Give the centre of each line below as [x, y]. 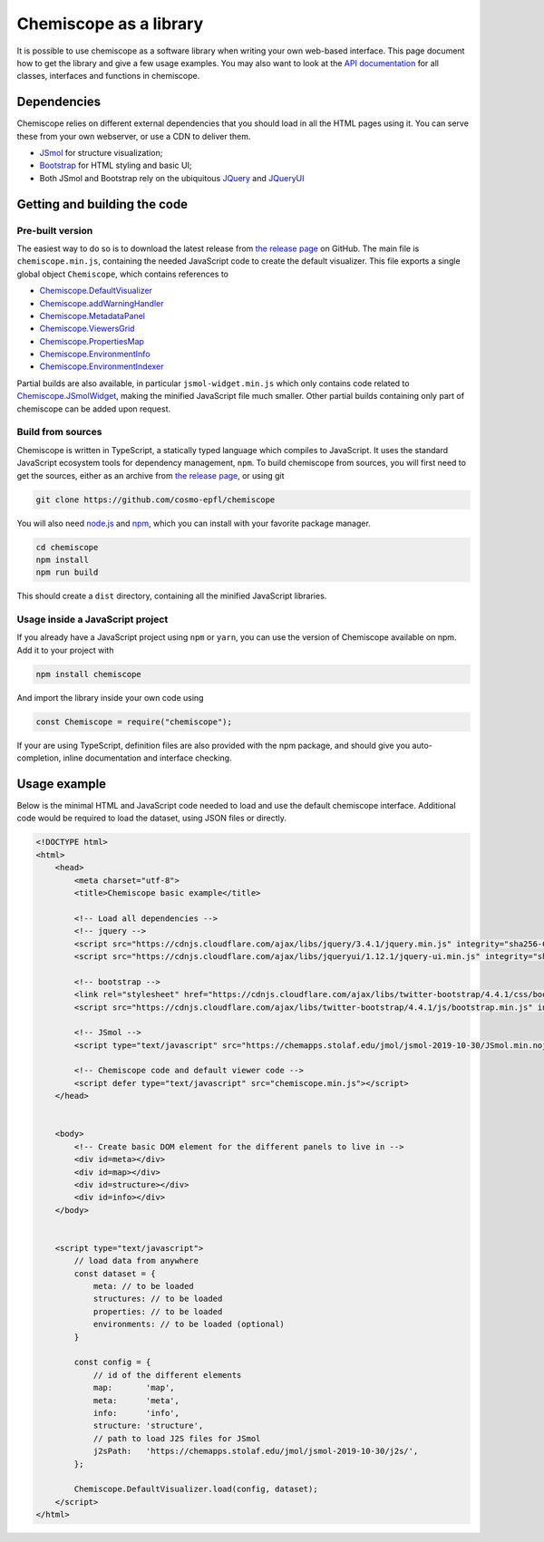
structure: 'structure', [148, 1426]
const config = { [112, 1363]
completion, [39, 758]
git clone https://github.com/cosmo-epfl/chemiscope [155, 499]
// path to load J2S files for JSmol [177, 1438]
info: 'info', [136, 1413]
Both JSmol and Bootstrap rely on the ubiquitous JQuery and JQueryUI [172, 178]
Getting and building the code [102, 204]
